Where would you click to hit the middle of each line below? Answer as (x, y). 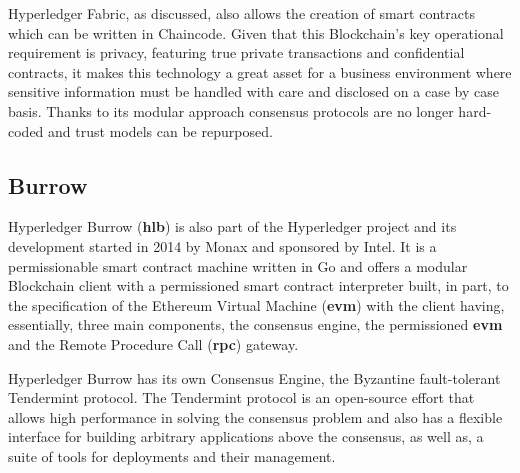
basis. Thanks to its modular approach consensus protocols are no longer (231, 110)
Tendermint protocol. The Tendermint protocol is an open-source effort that (241, 397)
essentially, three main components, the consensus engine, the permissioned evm (255, 324)
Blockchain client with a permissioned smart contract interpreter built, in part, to (258, 285)
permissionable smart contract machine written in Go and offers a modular (238, 265)
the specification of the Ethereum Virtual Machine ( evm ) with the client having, (256, 304)
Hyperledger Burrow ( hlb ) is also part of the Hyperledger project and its (232, 226)
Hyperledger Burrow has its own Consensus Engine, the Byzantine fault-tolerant (254, 377)
